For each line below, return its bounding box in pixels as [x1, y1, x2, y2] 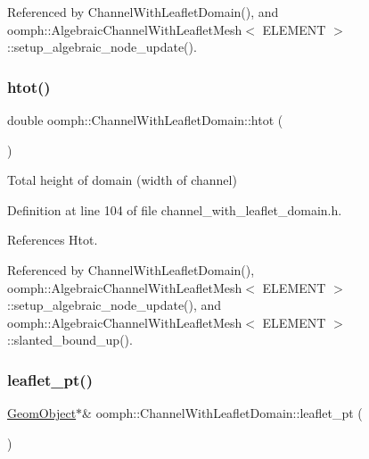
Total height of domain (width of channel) [7, 171, 237, 189]
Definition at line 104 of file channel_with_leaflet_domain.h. [7, 200, 342, 219]
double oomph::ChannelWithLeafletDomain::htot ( [7, 111, 283, 129]
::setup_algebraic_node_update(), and [7, 296, 222, 314]
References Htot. [7, 230, 98, 249]
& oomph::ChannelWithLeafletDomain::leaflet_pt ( [82, 404, 363, 422]
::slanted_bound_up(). [7, 330, 133, 349]
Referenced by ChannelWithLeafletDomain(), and [7, 3, 279, 21]
